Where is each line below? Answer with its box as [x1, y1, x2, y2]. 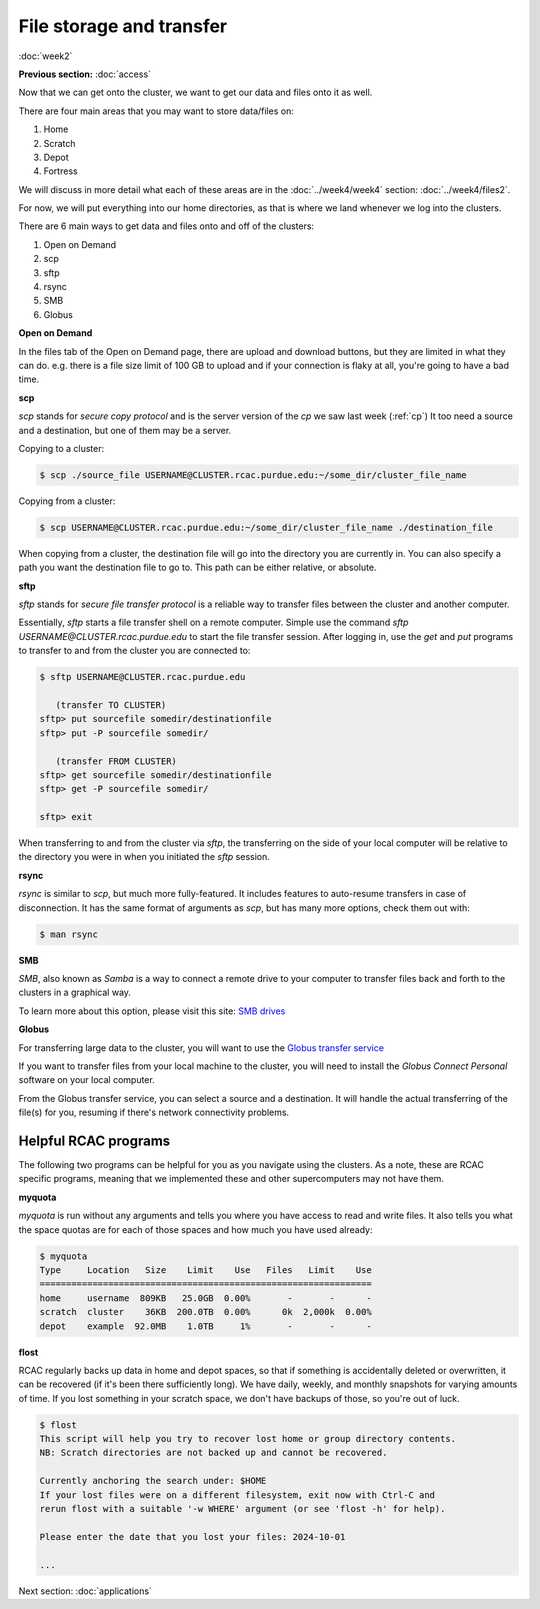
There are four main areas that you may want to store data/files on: [18, 105, 294, 117]
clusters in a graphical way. [18, 986, 132, 999]
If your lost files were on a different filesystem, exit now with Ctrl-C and [39, 1489, 435, 1500]
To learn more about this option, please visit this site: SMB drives [18, 1005, 286, 1017]
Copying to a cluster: [18, 442, 105, 454]
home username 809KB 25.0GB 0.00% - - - [39, 1292, 372, 1304]
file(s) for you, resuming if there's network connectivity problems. [18, 1106, 290, 1119]
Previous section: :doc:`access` [18, 68, 152, 80]
